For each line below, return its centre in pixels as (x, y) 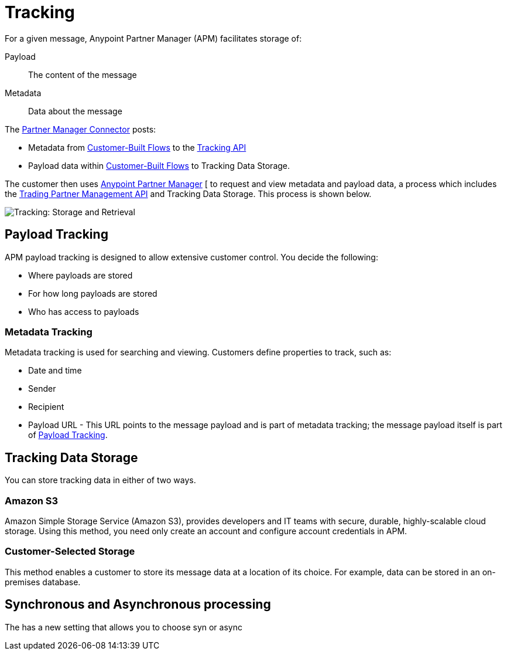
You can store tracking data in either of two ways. (100, 480)
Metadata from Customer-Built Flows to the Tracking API (137, 147)
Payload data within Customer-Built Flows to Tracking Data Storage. (159, 165)
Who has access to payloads (84, 311)
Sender (42, 389)
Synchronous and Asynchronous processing (138, 605)
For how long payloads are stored (93, 293)
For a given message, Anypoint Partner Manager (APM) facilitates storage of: (153, 38)
